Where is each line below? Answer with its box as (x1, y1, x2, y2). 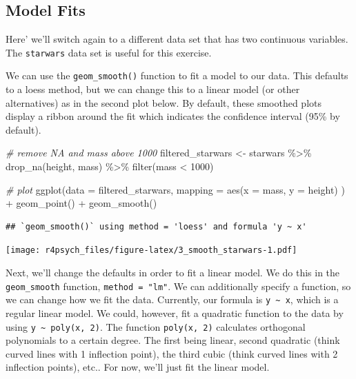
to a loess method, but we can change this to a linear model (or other (6, 82, 300, 96)
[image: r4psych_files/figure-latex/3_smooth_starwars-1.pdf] (6, 245, 297, 256)
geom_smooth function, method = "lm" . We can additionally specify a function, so (6, 278, 351, 293)
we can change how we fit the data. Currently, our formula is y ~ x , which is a (6, 292, 339, 307)
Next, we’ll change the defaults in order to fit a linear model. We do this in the (6, 265, 340, 280)
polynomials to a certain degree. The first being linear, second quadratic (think (6, 333, 340, 347)
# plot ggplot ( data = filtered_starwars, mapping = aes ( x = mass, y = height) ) (6, 182, 345, 196)
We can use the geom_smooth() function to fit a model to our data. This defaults (6, 68, 348, 83)
